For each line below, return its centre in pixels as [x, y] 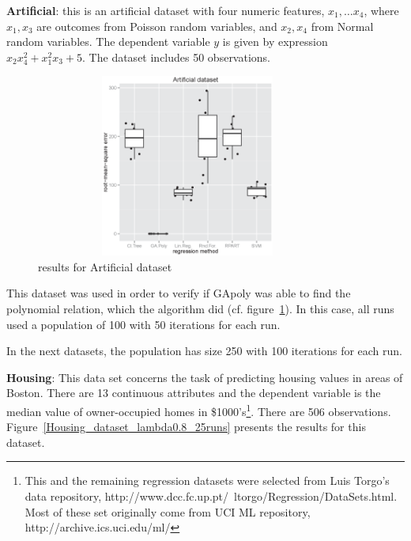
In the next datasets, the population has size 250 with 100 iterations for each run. [205, 351]
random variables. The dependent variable [108, 42]
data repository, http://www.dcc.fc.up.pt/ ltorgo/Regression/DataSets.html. [211, 496]
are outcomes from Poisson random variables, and [157, 26]
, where [381, 10]
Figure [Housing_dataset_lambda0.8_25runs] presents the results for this [186, 427]
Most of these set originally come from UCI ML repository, [168, 511]
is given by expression [275, 42]
